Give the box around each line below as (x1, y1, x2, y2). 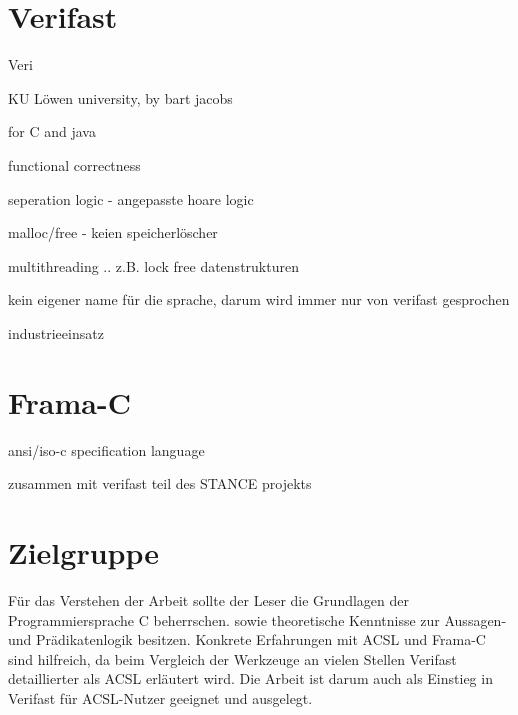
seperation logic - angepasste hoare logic (8, 188, 254, 209)
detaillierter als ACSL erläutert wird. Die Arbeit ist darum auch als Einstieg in (8, 668, 493, 689)
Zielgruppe (8, 531, 160, 572)
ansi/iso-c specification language (8, 439, 205, 460)
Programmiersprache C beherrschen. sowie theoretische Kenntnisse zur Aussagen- (8, 609, 507, 630)
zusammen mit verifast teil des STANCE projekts (8, 473, 312, 494)
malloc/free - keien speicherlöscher (8, 222, 218, 243)
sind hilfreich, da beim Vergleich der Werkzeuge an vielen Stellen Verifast (8, 648, 457, 669)
